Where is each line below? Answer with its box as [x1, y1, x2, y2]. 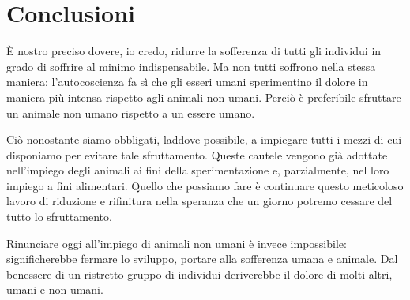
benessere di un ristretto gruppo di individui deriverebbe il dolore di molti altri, [6, 265, 393, 282]
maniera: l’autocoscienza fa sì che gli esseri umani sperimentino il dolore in [6, 73, 368, 90]
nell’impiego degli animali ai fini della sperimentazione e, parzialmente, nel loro [6, 162, 389, 178]
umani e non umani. [6, 281, 103, 298]
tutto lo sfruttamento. [6, 208, 112, 225]
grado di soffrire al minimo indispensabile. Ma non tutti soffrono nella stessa [6, 58, 376, 74]
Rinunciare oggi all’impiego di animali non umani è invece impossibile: [6, 234, 347, 251]
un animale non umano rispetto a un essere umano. [6, 104, 255, 121]
